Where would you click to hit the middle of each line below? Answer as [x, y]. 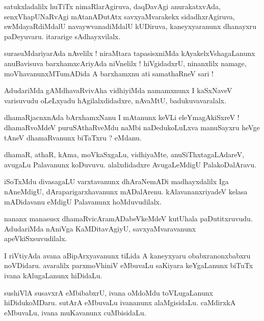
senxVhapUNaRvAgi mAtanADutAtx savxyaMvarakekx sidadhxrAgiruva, [120, 16]
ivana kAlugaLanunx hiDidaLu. [53, 275]
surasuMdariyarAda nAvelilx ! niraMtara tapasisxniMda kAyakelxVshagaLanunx [130, 53]
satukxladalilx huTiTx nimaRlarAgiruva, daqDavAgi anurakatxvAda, [112, 6]
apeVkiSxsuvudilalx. [36, 238]
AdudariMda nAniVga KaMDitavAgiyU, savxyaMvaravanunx [100, 228]
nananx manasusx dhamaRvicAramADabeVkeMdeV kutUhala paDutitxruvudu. [128, 218]
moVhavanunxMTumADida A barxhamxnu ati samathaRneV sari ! [109, 73]
